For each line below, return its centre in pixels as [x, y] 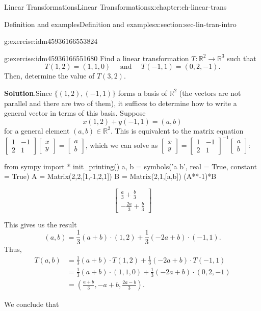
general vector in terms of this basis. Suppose [75, 113]
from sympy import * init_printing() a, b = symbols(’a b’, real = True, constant [130, 166]
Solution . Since [28, 93]
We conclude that [32, 304]
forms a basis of [142, 93]
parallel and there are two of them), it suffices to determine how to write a [121, 103]
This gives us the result [41, 224]
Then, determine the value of [49, 76]
